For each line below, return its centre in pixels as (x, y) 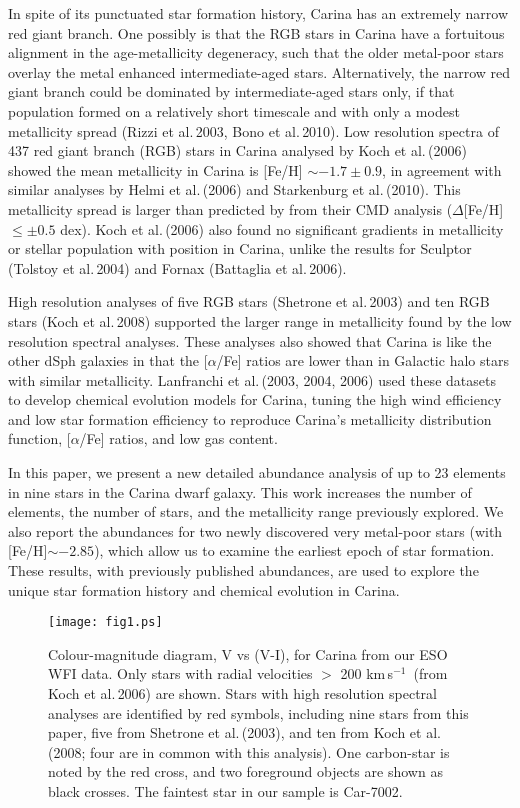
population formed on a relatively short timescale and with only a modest (234, 110)
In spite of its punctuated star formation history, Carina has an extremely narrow (258, 13)
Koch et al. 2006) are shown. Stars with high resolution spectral (242, 693)
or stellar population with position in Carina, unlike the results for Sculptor (240, 248)
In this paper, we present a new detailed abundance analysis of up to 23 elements (257, 472)
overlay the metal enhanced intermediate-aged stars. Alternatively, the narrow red (259, 71)
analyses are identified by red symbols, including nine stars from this (258, 712)
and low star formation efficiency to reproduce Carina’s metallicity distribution (250, 418)
